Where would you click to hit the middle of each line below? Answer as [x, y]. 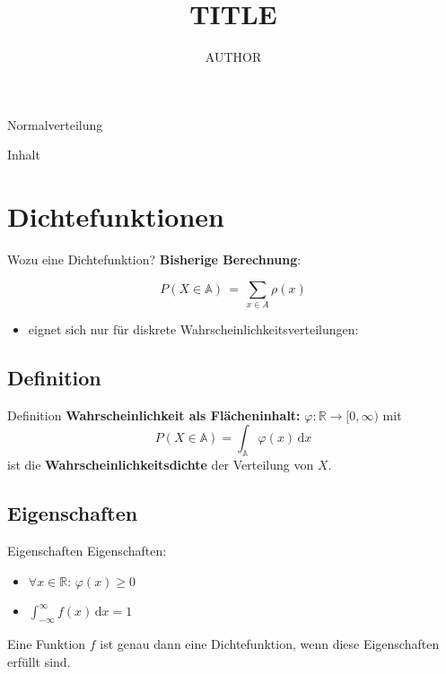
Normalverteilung [55, 124]
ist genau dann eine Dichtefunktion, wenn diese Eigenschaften [270, 643]
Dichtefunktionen [116, 216]
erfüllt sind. [39, 661]
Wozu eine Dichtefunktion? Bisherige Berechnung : [154, 259]
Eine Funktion [47, 643]
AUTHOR [233, 57]
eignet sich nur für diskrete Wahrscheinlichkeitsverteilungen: [193, 328]
